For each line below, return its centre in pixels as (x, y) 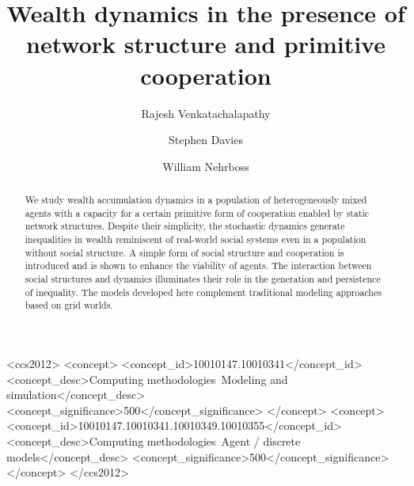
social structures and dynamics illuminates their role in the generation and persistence (203, 279)
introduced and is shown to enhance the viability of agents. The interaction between (198, 266)
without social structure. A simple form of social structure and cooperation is (184, 252)
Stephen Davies (206, 140)
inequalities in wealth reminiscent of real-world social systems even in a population (196, 239)
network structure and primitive (206, 44)
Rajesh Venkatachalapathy (206, 113)
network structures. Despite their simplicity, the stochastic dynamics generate (185, 226)
